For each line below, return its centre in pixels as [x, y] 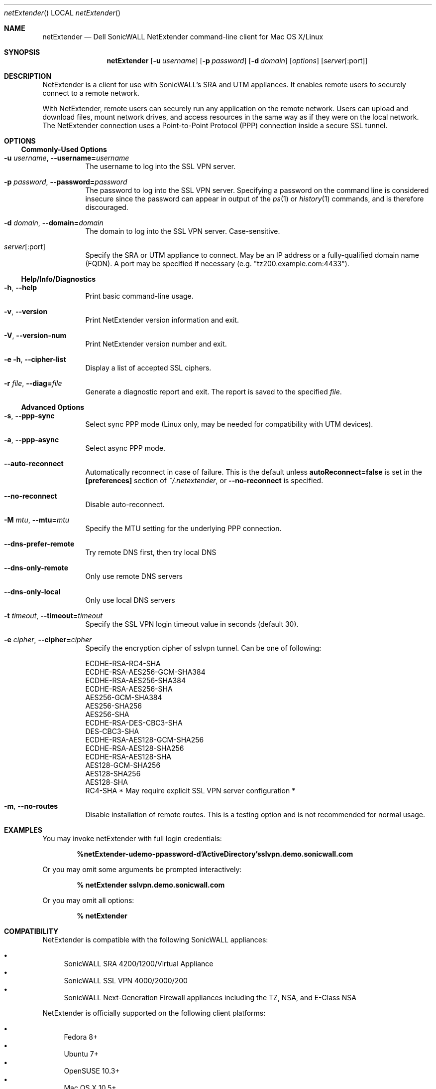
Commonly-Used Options [64, 149]
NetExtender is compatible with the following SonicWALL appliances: [155, 940]
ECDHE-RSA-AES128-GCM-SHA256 [145, 740]
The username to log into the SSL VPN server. [161, 166]
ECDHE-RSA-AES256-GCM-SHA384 [145, 672]
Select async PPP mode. [125, 448]
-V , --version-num [35, 335]
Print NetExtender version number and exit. [156, 344]
